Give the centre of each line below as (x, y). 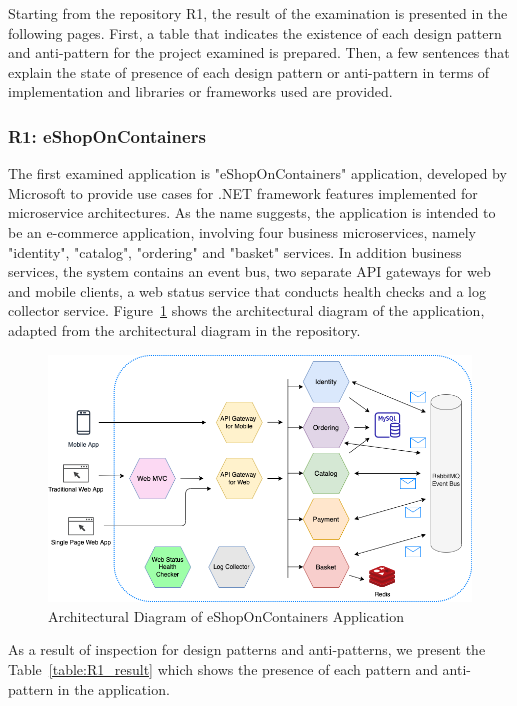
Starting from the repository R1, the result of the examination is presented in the (258, 13)
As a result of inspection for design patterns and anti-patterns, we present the (247, 649)
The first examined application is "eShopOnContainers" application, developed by (257, 173)
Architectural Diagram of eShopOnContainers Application (226, 615)
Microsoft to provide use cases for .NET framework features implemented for (243, 192)
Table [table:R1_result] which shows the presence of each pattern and (223, 669)
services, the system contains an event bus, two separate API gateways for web (249, 271)
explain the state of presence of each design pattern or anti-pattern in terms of (249, 71)
